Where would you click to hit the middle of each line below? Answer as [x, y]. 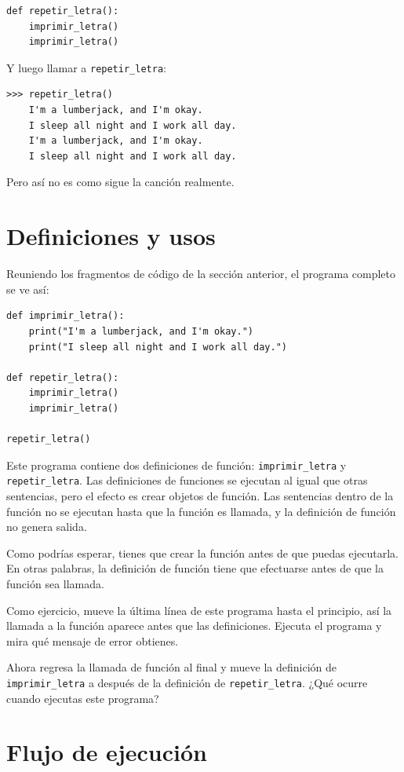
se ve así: [28, 289]
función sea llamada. [55, 583]
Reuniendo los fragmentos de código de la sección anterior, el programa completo [201, 274]
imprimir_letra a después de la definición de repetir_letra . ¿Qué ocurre [187, 682]
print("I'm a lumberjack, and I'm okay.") [141, 331]
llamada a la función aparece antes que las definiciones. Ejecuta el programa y [194, 626]
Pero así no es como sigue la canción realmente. [120, 182]
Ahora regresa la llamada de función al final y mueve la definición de [171, 667]
